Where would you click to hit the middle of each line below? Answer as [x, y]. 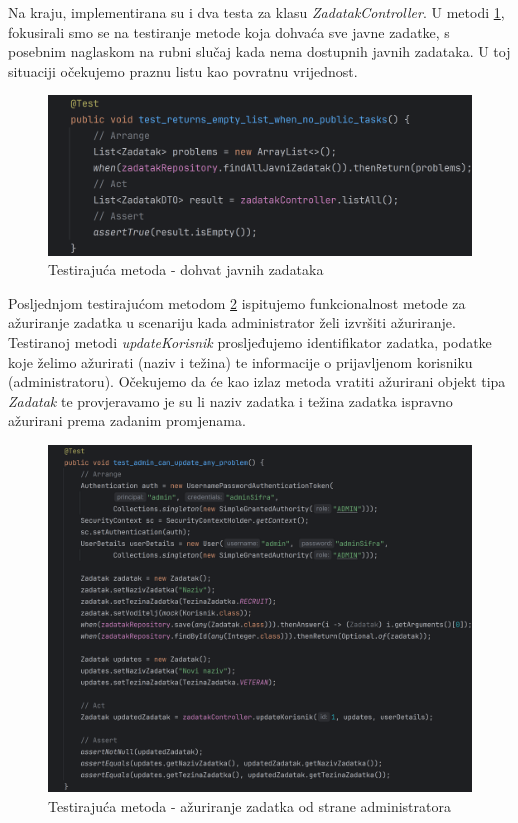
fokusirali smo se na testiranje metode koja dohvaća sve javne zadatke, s [229, 31]
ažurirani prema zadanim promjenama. [127, 420]
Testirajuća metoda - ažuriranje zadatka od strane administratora [249, 805]
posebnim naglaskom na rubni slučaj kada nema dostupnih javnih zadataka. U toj [259, 51]
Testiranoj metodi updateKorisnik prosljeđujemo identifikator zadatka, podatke [250, 341]
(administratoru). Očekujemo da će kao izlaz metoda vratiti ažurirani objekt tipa [257, 381]
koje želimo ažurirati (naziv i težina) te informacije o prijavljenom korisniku [240, 361]
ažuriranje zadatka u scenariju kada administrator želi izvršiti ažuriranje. [232, 322]
